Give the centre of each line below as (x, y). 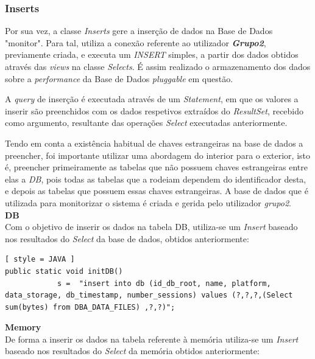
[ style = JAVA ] (40, 260)
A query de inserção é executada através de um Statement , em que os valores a (152, 99)
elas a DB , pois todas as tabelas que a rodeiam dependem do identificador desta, (156, 179)
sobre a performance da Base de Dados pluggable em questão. (119, 78)
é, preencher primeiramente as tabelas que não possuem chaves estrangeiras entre (156, 167)
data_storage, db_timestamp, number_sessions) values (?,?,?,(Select (149, 295)
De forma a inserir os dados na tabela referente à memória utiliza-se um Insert (152, 339)
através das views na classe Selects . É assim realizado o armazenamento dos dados (158, 66)
